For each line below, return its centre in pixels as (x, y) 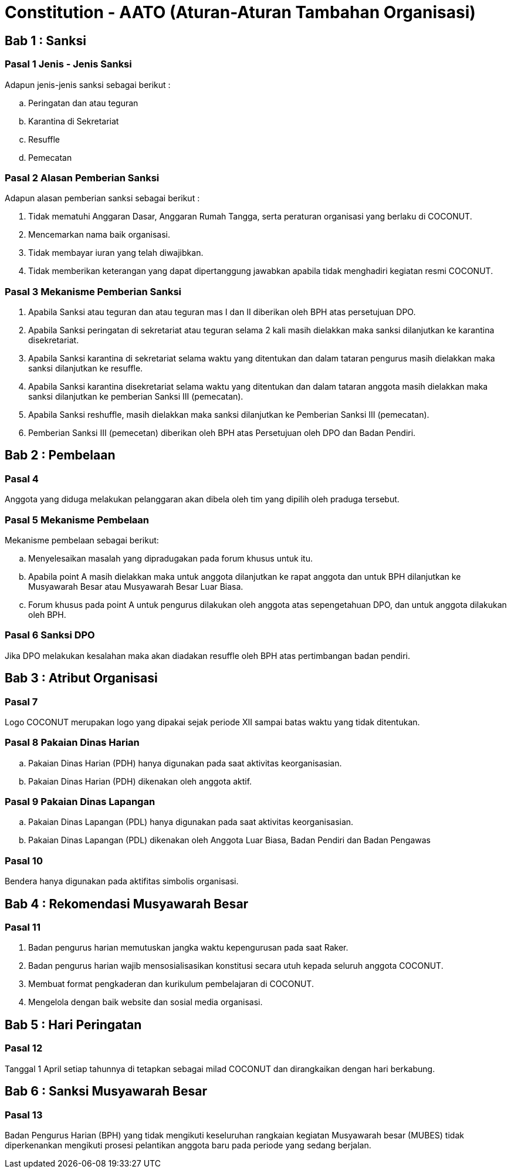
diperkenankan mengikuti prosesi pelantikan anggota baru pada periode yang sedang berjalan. (188, 1145)
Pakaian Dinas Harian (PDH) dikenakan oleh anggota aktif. (140, 781)
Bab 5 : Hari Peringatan (73, 1025)
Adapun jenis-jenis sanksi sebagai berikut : (88, 84)
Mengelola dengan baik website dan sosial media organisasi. (145, 1002)
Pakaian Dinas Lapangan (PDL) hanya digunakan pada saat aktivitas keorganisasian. (191, 822)
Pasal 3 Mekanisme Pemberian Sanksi (93, 291)
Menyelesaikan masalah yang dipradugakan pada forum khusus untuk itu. (171, 559)
